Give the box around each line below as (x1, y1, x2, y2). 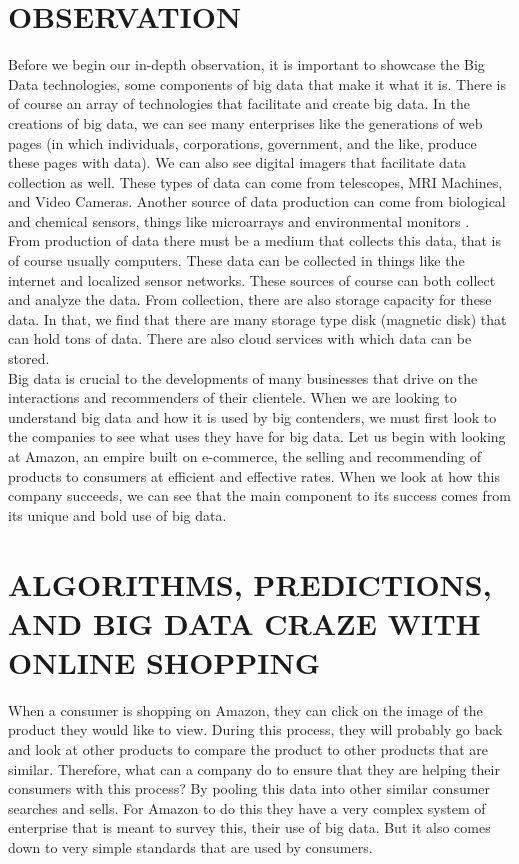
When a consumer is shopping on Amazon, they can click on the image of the (8, 699, 483, 720)
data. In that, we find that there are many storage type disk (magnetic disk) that (8, 308, 507, 329)
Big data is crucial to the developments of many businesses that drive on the (8, 367, 478, 388)
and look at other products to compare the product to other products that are (8, 739, 488, 760)
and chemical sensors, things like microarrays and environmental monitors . (8, 210, 470, 231)
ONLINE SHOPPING (8, 641, 321, 682)
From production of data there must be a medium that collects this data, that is (8, 230, 501, 251)
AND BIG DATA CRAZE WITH (8, 602, 481, 643)
